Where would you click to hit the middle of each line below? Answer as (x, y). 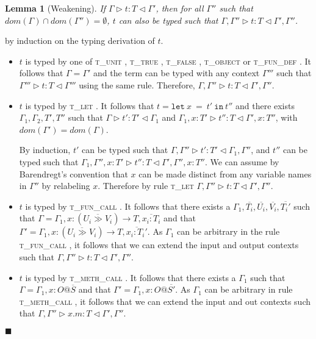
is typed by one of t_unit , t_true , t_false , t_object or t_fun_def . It (168, 61)
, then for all (180, 8)
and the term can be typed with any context (177, 73)
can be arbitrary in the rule (228, 231)
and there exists (265, 105)
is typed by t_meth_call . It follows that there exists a (131, 277)
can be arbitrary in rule (249, 289)
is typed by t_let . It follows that (90, 105)
